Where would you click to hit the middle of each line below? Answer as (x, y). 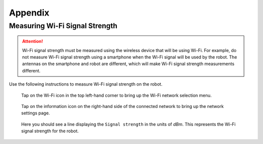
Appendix (29, 13)
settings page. (36, 113)
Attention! (33, 41)
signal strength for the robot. (50, 131)
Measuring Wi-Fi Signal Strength (63, 26)
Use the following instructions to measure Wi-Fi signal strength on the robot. (86, 84)
